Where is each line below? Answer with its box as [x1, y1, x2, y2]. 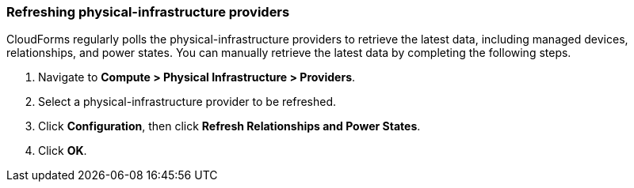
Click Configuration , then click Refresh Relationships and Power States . [38, 119, 421, 133]
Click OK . [38, 144, 87, 158]
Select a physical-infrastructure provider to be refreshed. [38, 95, 337, 109]
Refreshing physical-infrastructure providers [6, 4, 290, 20]
